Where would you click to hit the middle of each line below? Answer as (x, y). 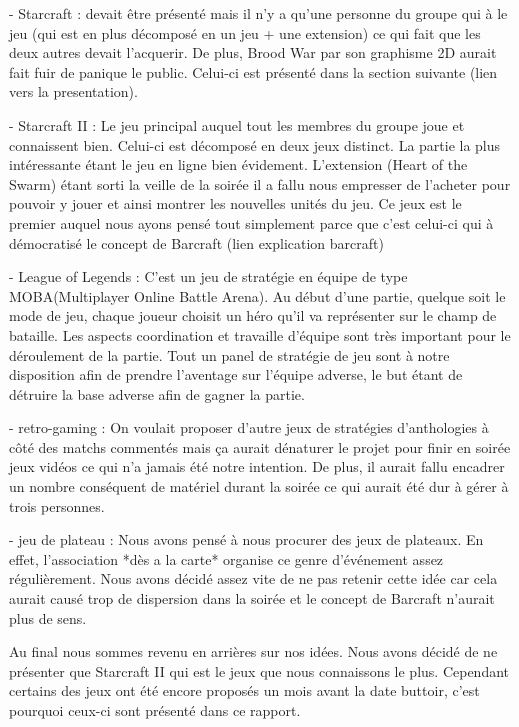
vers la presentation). (73, 91)
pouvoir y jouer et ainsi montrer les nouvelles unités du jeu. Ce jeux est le (235, 203)
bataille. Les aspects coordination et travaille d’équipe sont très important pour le (260, 334)
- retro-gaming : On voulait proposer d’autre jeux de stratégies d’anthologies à (249, 427)
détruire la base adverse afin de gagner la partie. (157, 393)
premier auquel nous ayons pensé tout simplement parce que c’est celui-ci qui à (251, 222)
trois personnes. (57, 505)
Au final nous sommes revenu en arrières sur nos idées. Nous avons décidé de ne (253, 651)
